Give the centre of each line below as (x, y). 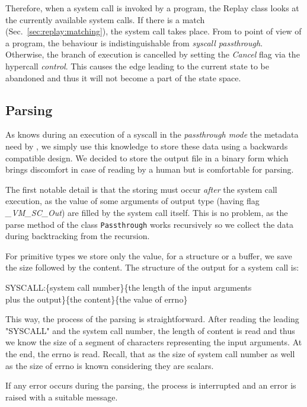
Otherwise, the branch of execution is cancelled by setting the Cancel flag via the (153, 54)
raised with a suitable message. (62, 397)
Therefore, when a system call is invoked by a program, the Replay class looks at (152, 8)
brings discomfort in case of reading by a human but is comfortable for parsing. (150, 169)
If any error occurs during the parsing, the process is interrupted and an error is (151, 385)
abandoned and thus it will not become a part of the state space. (123, 77)
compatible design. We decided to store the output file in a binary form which (147, 158)
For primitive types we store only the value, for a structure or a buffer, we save (149, 255)
